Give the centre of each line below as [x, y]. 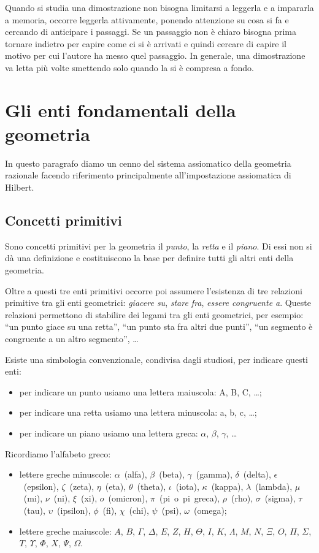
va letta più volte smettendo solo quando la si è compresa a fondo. [129, 67]
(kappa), [227, 486]
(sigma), [280, 498]
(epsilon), [41, 486]
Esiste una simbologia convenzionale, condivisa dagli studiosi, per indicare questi [156, 359]
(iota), [187, 486]
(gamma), [214, 474]
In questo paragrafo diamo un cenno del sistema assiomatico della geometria [148, 163]
